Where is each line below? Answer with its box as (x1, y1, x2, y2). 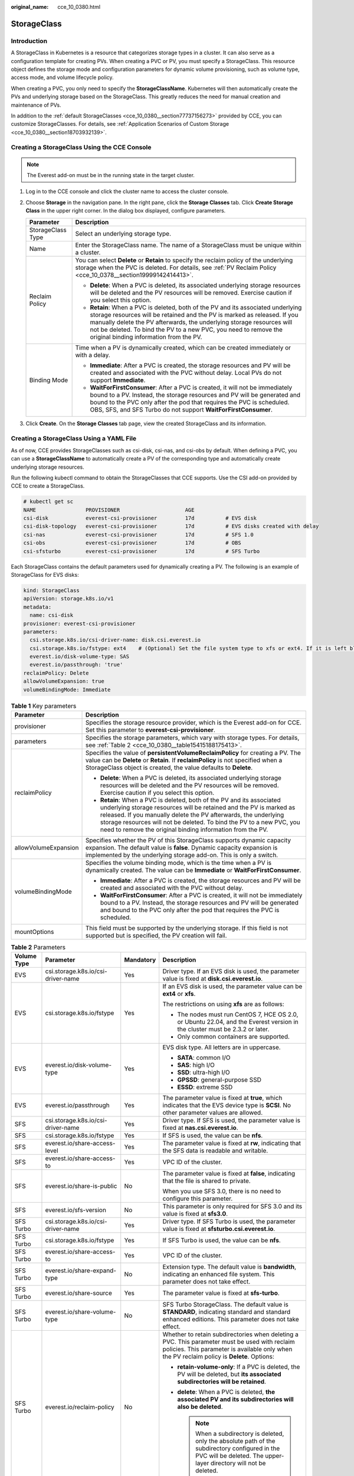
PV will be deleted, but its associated (177, 1370, 281, 1379)
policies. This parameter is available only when (162, 1345, 293, 1353)
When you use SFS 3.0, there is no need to (162, 1187, 281, 1196)
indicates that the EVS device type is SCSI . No (162, 1101, 291, 1109)
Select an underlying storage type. (75, 229, 171, 237)
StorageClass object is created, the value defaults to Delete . (85, 763, 253, 772)
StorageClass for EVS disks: (11, 571, 79, 578)
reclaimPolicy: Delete (23, 670, 89, 676)
